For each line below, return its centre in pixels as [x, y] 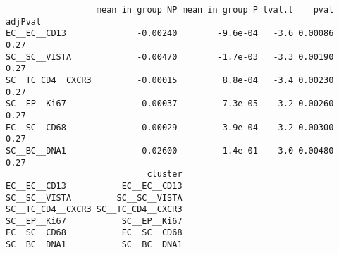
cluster [165, 174]
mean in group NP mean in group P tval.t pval [215, 10]
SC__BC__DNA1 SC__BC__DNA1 [94, 245]
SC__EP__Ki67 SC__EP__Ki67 [94, 221]
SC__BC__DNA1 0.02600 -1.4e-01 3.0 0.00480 [170, 150]
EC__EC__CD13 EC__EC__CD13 [94, 186]
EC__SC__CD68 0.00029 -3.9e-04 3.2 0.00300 [170, 127]
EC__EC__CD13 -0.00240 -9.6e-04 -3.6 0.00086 [170, 33]
